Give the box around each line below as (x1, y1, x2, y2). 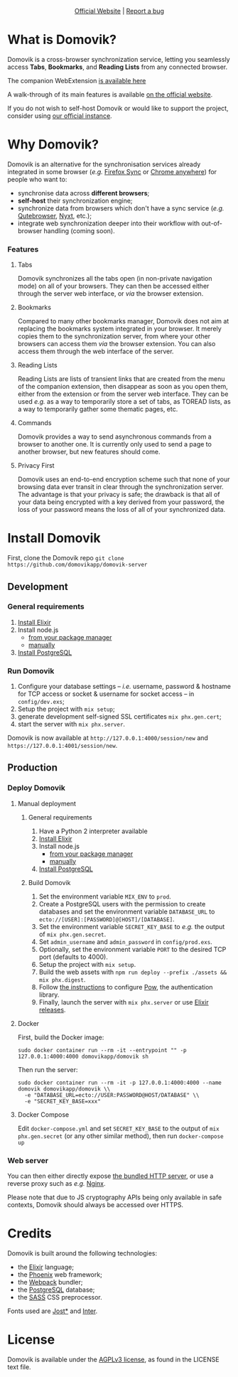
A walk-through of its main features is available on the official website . (7, 90, 213, 99)
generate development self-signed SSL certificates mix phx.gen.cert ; (17, 712, 222, 721)
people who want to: (7, 175, 67, 183)
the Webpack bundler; (17, 1278, 83, 1287)
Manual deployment (17, 799, 77, 808)
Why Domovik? (7, 136, 99, 153)
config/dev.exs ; (17, 697, 65, 706)
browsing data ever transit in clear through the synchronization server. (17, 483, 224, 491)
